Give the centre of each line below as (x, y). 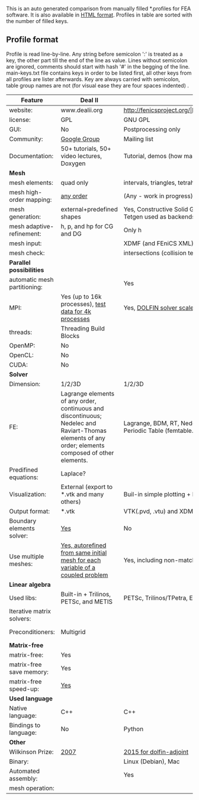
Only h (133, 230)
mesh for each (81, 560)
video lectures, (81, 156)
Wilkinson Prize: (31, 751)
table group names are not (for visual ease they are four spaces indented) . (98, 85)
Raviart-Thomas (84, 430)
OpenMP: (22, 345)
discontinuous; (81, 416)
